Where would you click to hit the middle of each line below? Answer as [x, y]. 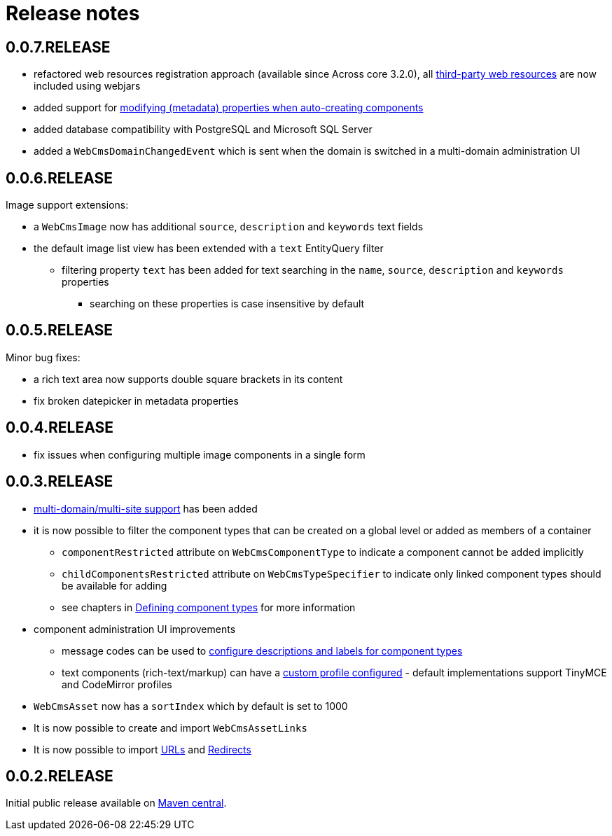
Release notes [73, 13]
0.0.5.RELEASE [60, 330]
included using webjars [87, 86]
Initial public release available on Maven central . [116, 803]
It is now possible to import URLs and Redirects [142, 749]
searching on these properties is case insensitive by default [227, 304]
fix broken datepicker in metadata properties [136, 400]
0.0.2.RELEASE [60, 776]
